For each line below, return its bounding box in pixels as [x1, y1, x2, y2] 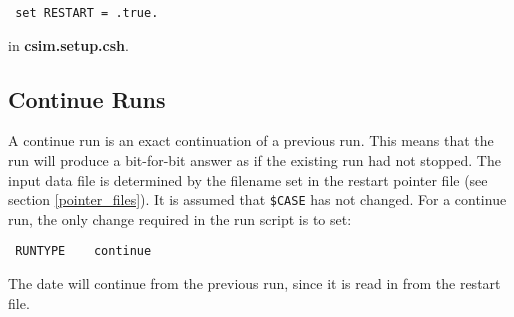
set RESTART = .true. [15, 6, 159, 20]
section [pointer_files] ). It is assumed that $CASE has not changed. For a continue [8, 189, 507, 210]
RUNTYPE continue [15, 244, 152, 259]
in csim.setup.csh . [8, 34, 129, 55]
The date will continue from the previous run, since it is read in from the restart [8, 273, 501, 294]
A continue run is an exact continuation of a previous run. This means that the [8, 130, 494, 151]
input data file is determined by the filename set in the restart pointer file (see [8, 169, 488, 190]
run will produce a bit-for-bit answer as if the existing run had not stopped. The [8, 150, 501, 171]
